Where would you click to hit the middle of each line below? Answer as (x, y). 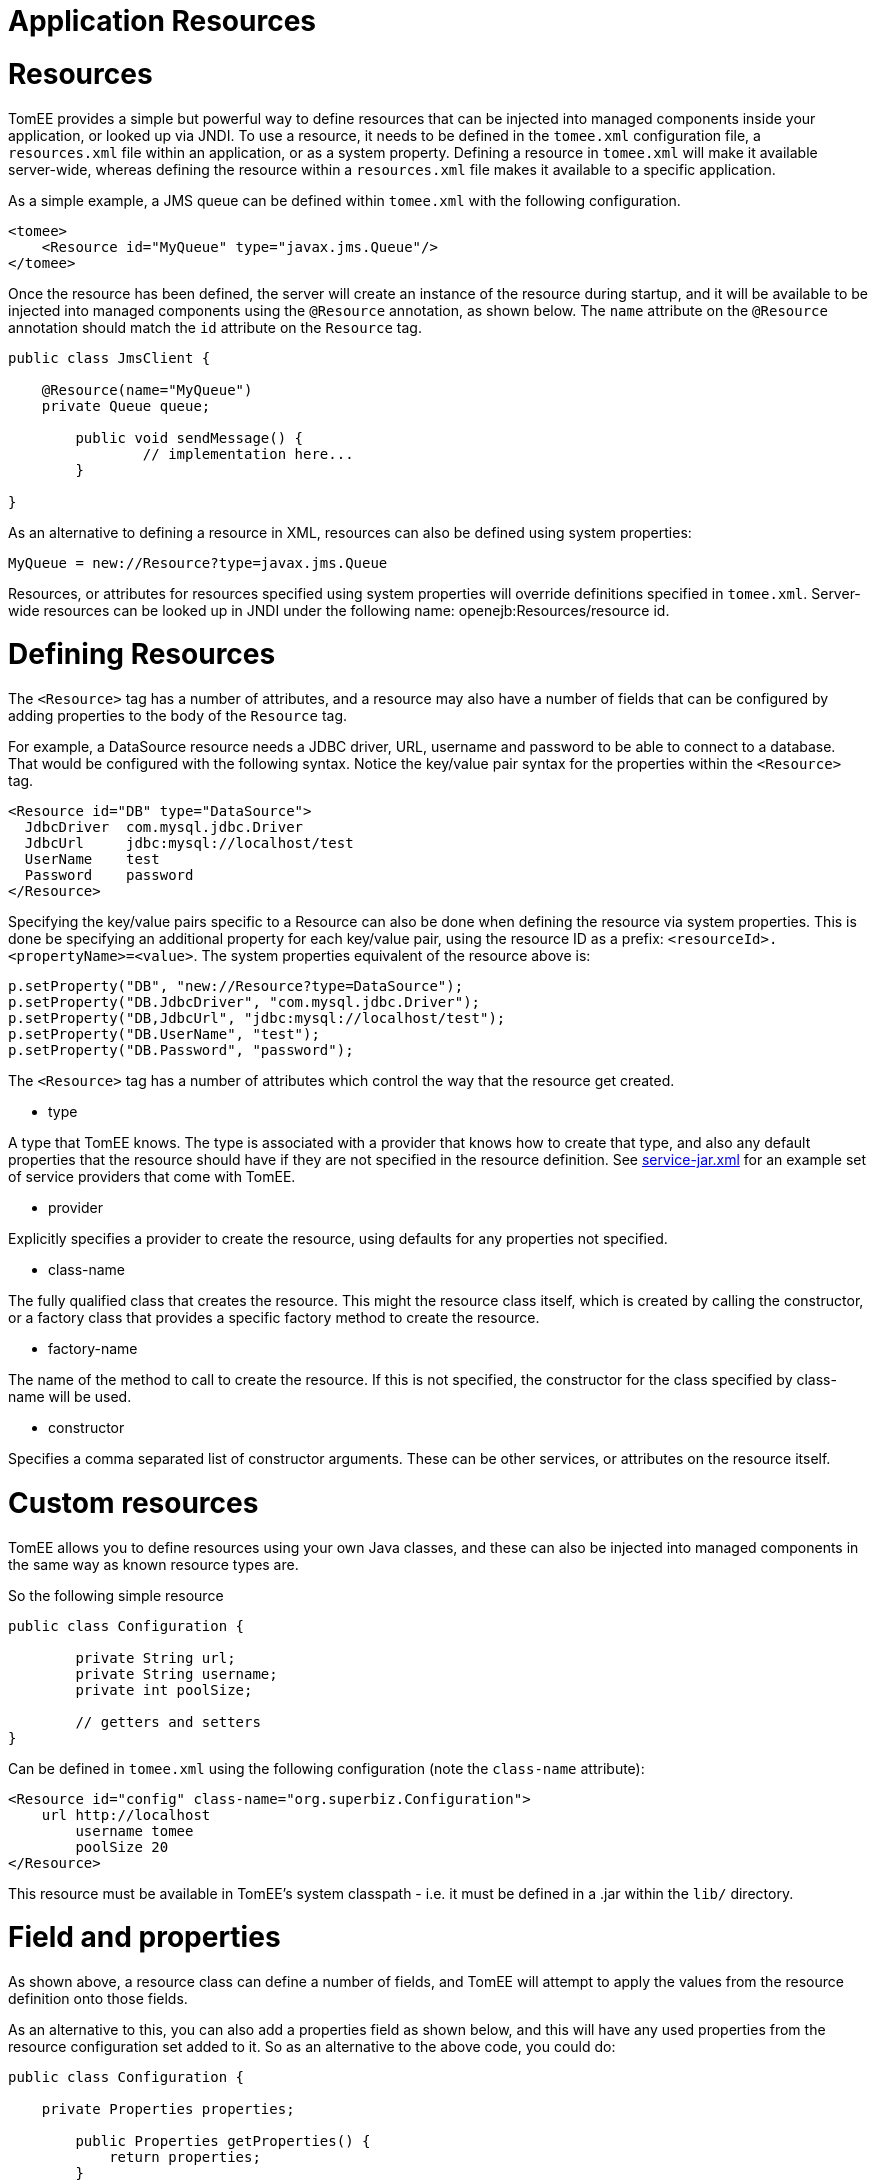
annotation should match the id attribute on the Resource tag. (215, 327)
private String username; (176, 1673)
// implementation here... (248, 453)
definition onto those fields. (98, 1998)
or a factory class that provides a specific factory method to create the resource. (274, 1317)
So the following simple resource (116, 1595)
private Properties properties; (168, 2109)
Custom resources (133, 1502)
